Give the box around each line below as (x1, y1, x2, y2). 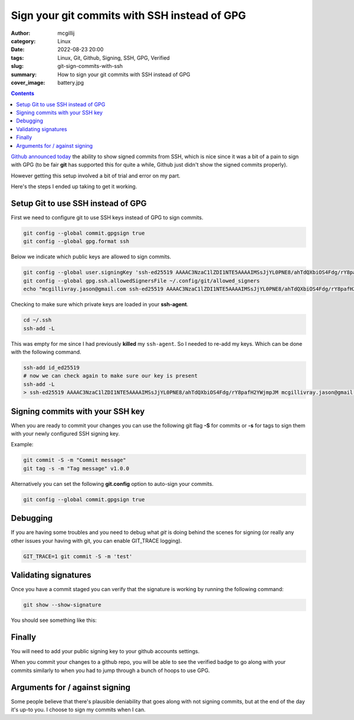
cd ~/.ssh (23, 317, 52, 323)
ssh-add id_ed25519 (23, 364, 80, 371)
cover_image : (11, 79, 45, 86)
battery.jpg (57, 79, 84, 86)
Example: (11, 441, 34, 448)
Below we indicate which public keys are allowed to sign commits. (11, 253, 171, 260)
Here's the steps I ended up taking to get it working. (11, 183, 137, 190)
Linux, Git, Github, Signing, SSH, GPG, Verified (57, 54, 171, 61)
